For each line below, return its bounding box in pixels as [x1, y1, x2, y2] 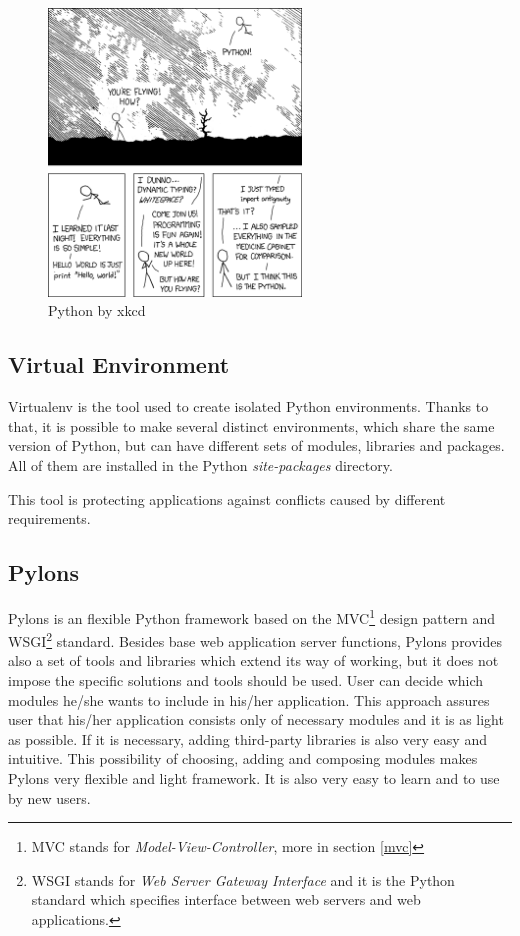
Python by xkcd [48, 300, 146, 321]
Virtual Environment [8, 349, 230, 380]
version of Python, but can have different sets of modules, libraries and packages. [8, 435, 505, 456]
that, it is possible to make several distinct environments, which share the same [8, 415, 495, 436]
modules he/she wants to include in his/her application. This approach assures [8, 689, 490, 710]
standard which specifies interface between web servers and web [31, 889, 421, 910]
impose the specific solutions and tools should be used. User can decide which [8, 670, 484, 691]
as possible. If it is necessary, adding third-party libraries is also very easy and [8, 728, 487, 749]
